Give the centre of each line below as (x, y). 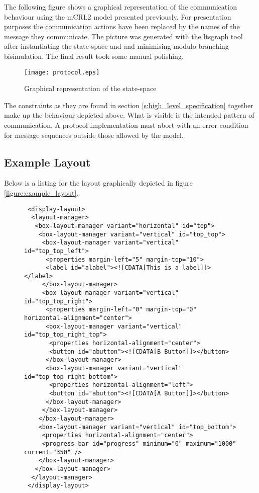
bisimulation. (24, 56)
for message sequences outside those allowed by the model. (94, 135)
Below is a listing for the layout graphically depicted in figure (98, 183)
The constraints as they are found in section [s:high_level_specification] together (129, 105)
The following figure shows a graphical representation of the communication (120, 7)
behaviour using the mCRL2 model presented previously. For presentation (118, 16)
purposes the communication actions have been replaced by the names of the (122, 26)
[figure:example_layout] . (41, 192)
